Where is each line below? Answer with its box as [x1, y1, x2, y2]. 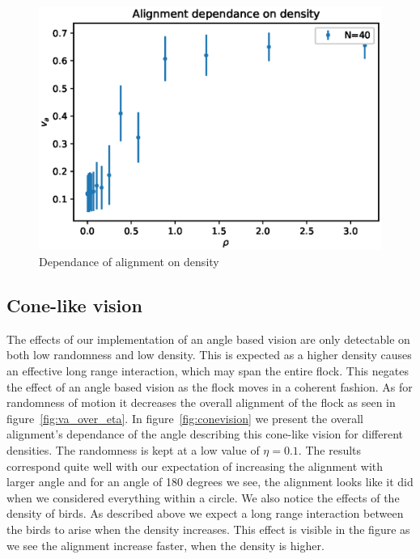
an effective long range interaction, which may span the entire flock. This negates [6, 362, 409, 379]
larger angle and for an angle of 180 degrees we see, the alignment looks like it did [6, 473, 414, 490]
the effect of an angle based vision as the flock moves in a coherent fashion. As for [6, 378, 413, 395]
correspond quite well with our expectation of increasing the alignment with [6, 457, 384, 474]
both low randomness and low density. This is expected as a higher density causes [6, 346, 412, 363]
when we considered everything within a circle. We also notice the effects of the [6, 489, 400, 506]
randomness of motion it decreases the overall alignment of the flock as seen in [6, 394, 396, 411]
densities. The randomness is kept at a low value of [6, 441, 260, 458]
